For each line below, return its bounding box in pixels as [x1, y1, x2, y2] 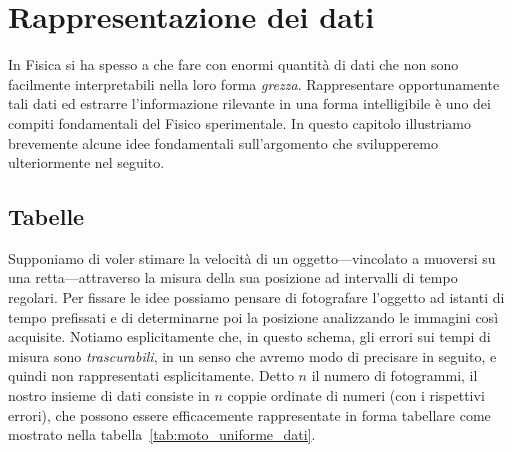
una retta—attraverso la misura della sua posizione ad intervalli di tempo [8, 267, 458, 288]
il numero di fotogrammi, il [311, 365, 478, 386]
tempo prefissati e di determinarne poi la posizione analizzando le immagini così [8, 306, 499, 327]
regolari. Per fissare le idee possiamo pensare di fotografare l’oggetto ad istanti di [8, 287, 505, 308]
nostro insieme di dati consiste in [8, 385, 210, 406]
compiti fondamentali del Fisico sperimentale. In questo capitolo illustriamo [8, 112, 471, 133]
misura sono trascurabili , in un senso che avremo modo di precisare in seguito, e [8, 345, 497, 366]
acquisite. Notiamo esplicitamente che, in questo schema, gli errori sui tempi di [8, 326, 491, 347]
